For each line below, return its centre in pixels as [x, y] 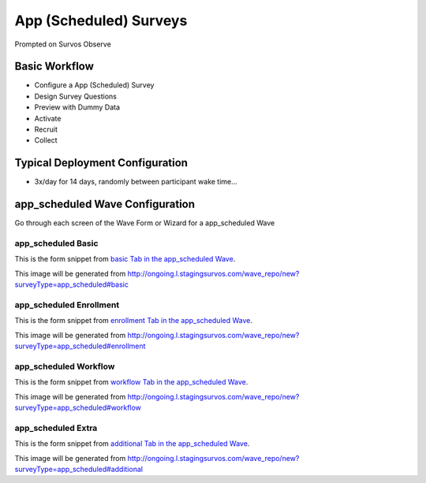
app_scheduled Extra [56, 428]
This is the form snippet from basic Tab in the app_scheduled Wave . [125, 259]
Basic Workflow [54, 67]
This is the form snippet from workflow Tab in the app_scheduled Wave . [131, 382]
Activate [48, 118]
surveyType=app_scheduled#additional [79, 469]
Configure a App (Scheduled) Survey [94, 85]
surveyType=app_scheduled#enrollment [80, 346]
